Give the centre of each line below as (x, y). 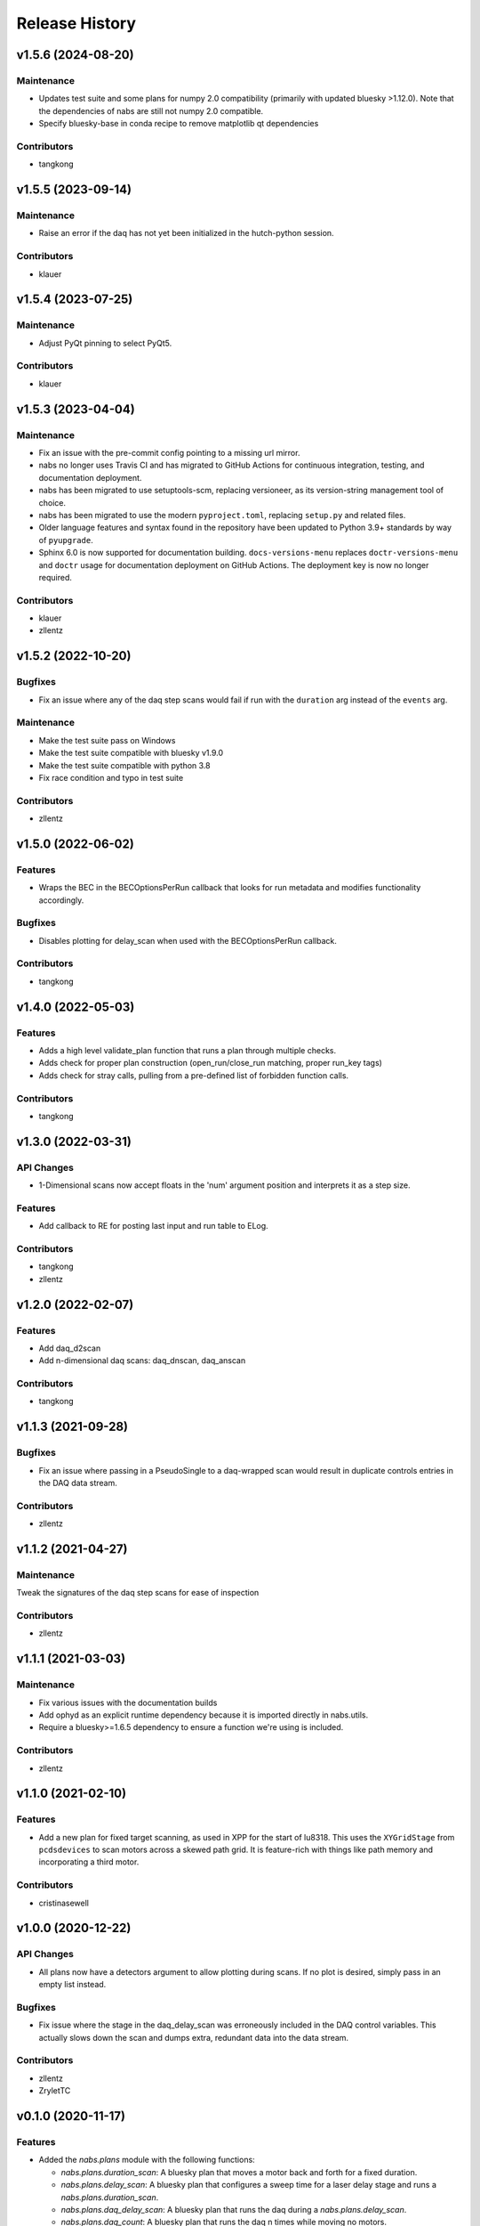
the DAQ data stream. (78, 1483)
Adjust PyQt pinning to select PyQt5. (105, 343)
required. (56, 577)
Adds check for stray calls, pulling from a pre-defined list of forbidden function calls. (194, 1075)
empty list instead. (72, 1985)
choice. (52, 502)
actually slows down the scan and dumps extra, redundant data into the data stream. (194, 2037)
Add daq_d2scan (70, 1348)
